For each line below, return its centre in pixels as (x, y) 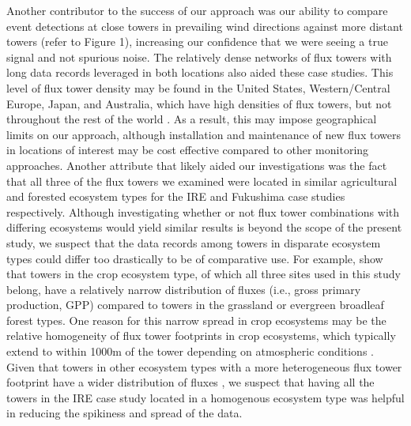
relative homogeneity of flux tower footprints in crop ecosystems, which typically (201, 336)
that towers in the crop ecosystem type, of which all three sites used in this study (204, 274)
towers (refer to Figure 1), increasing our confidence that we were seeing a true (197, 41)
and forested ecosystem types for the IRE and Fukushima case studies (176, 196)
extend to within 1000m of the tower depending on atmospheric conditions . (190, 351)
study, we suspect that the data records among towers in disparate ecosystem (194, 242)
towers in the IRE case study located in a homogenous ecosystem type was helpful (205, 397)
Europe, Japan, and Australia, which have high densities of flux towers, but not (199, 103)
